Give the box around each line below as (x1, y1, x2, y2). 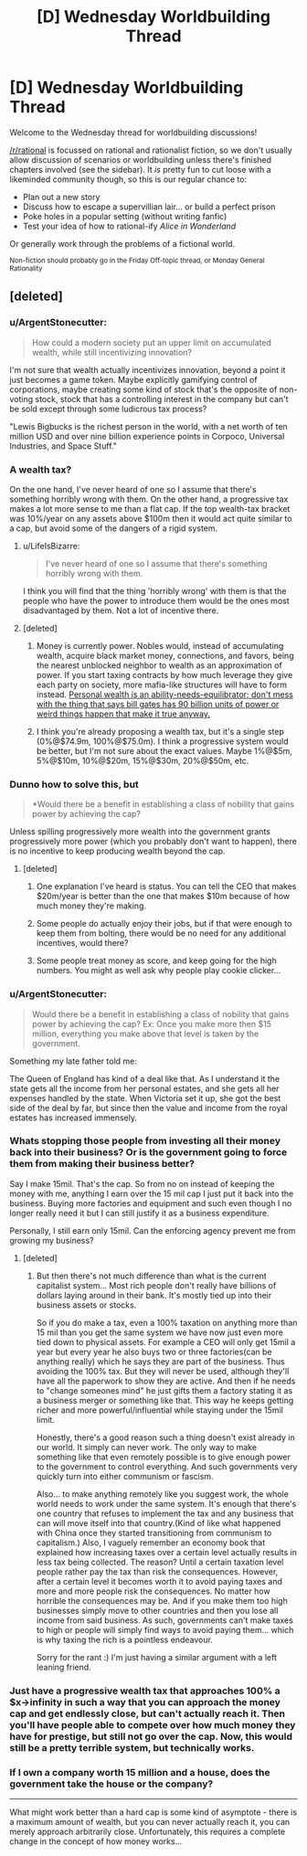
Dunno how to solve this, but (9, 778, 139, 790)
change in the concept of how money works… (9, 1836, 183, 1847)
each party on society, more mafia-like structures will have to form (36, 679, 288, 690)
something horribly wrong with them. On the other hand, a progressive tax (9, 493, 289, 504)
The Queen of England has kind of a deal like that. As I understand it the (9, 1073, 281, 1084)
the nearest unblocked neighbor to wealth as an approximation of (36, 660, 283, 671)
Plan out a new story (22, 191, 101, 202)
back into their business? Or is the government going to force (9, 1146, 288, 1159)
